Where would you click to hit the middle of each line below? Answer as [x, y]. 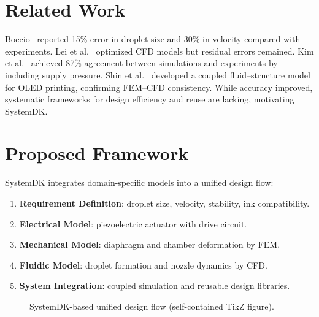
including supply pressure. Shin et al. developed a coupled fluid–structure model [158, 74]
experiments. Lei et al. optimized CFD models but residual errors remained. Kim [159, 51]
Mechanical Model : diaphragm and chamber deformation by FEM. [150, 244]
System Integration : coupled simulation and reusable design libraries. [155, 285]
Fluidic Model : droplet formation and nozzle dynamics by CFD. [143, 265]
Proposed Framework [97, 153]
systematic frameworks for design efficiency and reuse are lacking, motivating [150, 99]
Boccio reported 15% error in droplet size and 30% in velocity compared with [153, 39]
